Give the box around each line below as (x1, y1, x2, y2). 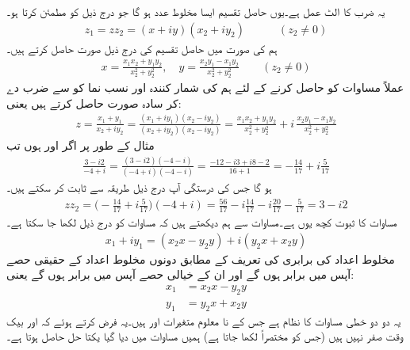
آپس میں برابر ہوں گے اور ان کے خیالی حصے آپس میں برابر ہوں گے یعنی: (6, 266, 354, 283)
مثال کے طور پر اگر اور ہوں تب (6, 136, 155, 153)
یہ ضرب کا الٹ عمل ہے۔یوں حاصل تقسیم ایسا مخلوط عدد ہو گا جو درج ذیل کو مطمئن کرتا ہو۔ (6, 3, 385, 19)
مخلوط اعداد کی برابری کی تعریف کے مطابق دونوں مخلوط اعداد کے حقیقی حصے (6, 250, 395, 267)
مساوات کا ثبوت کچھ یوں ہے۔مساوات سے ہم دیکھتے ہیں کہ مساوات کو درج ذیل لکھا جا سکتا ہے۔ (6, 214, 397, 230)
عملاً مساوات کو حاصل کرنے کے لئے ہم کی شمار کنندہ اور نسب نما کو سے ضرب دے (6, 79, 404, 96)
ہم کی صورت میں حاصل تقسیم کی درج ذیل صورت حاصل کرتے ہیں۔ (6, 40, 278, 56)
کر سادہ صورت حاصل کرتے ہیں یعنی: (6, 94, 182, 111)
